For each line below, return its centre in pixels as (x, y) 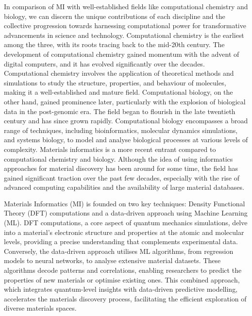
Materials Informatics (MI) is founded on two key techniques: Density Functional (125, 203)
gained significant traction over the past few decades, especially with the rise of (122, 177)
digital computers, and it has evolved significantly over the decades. (104, 63)
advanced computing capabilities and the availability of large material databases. (124, 187)
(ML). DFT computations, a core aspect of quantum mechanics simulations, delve (126, 223)
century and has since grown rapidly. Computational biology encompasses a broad (126, 121)
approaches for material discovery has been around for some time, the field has (121, 168)
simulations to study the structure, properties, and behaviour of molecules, (115, 82)
